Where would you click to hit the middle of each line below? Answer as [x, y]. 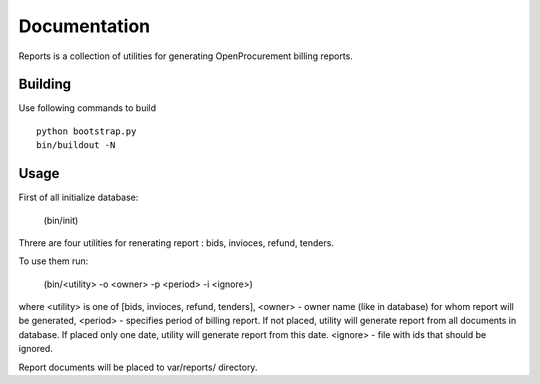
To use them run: [53, 261]
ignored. [36, 349]
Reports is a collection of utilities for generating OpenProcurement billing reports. [186, 56]
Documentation [84, 26]
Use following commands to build [87, 108]
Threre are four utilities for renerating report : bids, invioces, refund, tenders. [176, 242]
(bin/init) [61, 220]
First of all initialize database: [78, 197]
